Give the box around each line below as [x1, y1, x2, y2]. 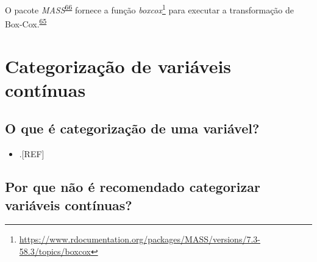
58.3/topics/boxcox [19, 245, 91, 258]
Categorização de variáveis [5, 53, 232, 78]
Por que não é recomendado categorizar [5, 177, 260, 196]
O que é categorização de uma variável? [5, 119, 260, 138]
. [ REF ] [19, 147, 45, 160]
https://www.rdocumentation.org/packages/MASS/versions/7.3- [19, 233, 260, 246]
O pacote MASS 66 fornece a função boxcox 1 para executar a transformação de [5, 2, 294, 16]
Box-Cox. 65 [5, 16, 47, 30]
